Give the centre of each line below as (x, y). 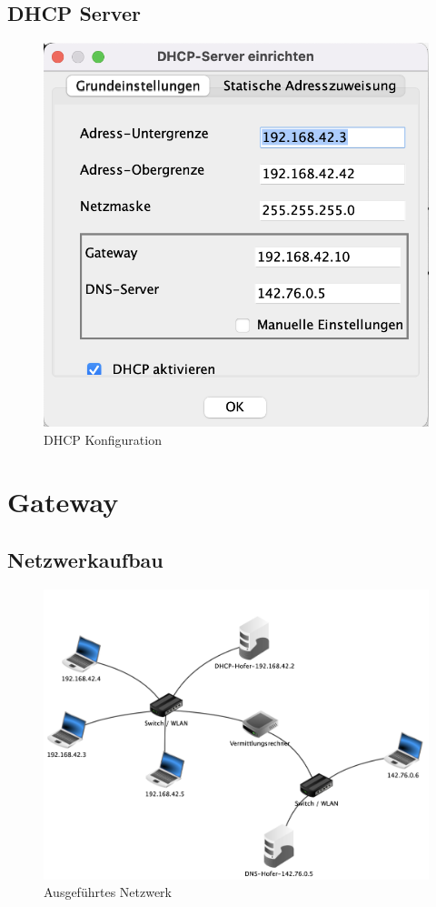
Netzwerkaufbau (85, 559)
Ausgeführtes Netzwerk (108, 892)
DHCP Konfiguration (103, 439)
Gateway (63, 502)
